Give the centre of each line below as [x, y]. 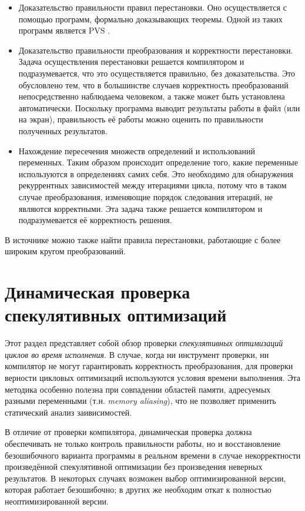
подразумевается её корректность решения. [95, 220]
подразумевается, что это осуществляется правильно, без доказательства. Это [157, 73]
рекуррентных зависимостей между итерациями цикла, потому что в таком [152, 185]
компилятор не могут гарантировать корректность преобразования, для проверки [149, 366]
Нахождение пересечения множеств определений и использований [137, 150]
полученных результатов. [63, 130]
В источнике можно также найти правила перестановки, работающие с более [143, 239]
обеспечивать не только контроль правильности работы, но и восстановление [143, 443]
